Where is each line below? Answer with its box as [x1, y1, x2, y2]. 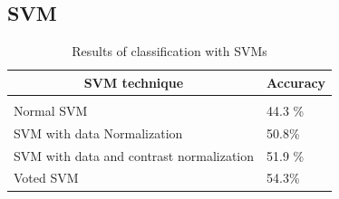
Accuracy [266, 72, 326, 91]
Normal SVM [14, 100, 88, 119]
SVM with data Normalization [14, 123, 183, 142]
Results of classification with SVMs [72, 42, 267, 61]
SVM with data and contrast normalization [14, 146, 255, 165]
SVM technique [83, 72, 184, 91]
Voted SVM [14, 168, 79, 187]
